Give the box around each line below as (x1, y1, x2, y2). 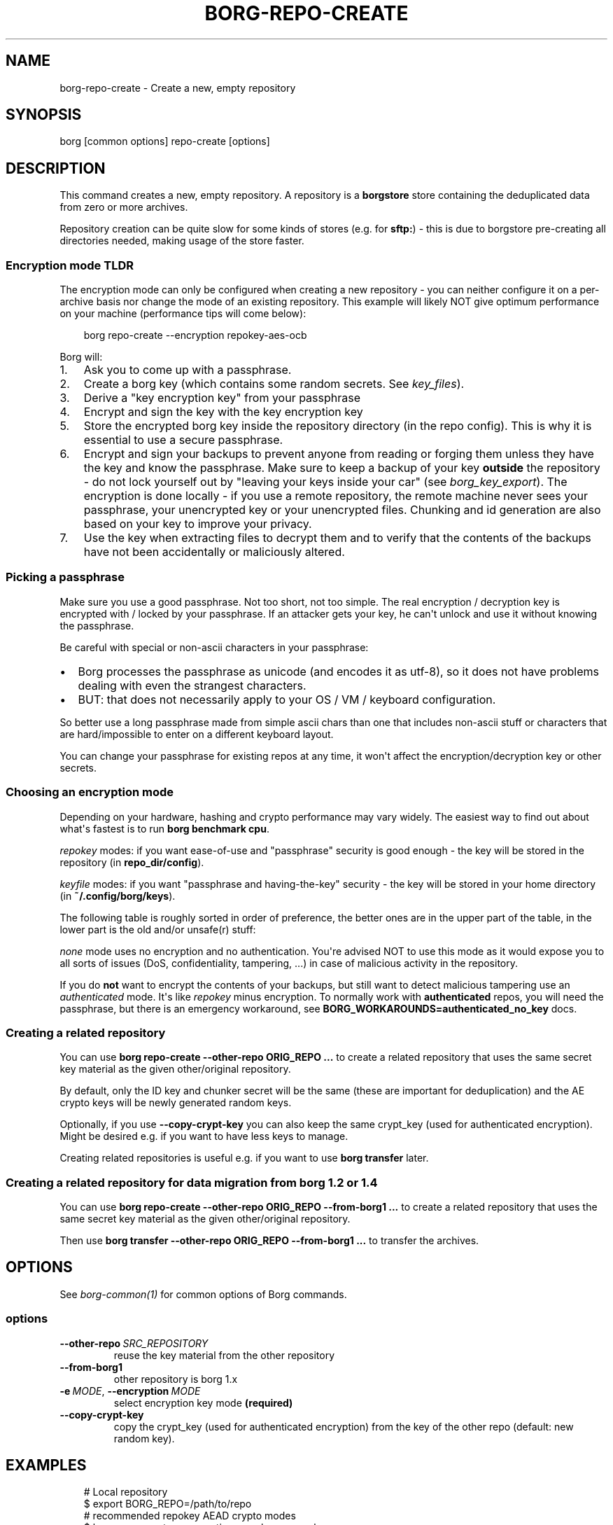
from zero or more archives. (59, 201, 188, 214)
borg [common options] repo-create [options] (59, 135, 270, 148)
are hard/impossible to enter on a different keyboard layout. (59, 727, 334, 740)
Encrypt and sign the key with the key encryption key (83, 405, 363, 419)
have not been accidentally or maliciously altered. (83, 545, 345, 559)
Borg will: (59, 351, 103, 363)
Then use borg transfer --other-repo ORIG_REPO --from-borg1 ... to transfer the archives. (59, 1234, 479, 1247)
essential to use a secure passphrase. (83, 433, 283, 447)
